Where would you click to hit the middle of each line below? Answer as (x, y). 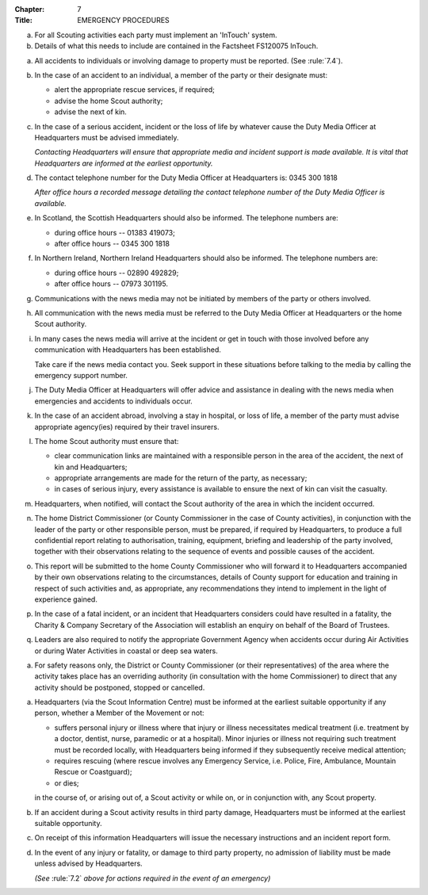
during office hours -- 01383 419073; (115, 232)
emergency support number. (81, 375)
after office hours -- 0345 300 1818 (112, 244)
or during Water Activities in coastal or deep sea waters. (126, 651)
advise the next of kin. (90, 112)
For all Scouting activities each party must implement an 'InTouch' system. (156, 35)
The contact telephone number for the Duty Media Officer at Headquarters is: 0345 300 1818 (186, 178)
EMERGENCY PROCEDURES (123, 21)
